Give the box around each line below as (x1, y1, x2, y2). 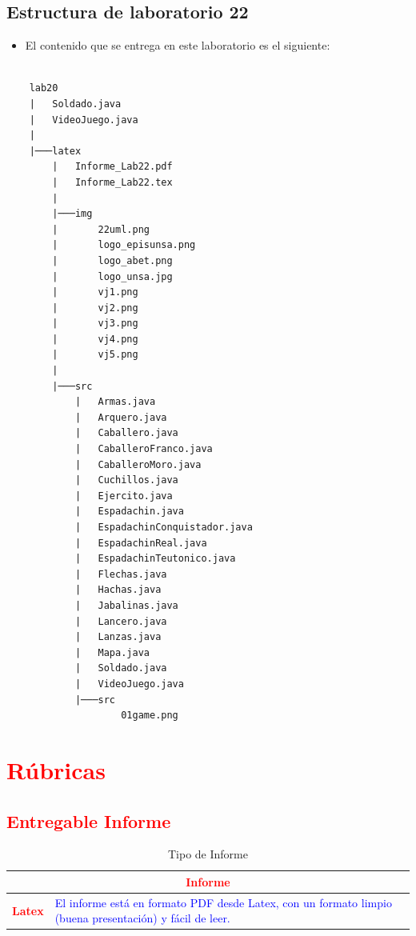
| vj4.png (52, 333, 138, 345)
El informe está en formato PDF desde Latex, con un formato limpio (54, 894, 392, 910)
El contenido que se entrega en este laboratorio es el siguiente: (25, 37, 330, 54)
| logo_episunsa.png (52, 239, 196, 251)
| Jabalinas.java (74, 599, 178, 611)
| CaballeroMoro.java (74, 458, 202, 470)
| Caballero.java (74, 427, 178, 439)
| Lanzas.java (74, 631, 162, 643)
